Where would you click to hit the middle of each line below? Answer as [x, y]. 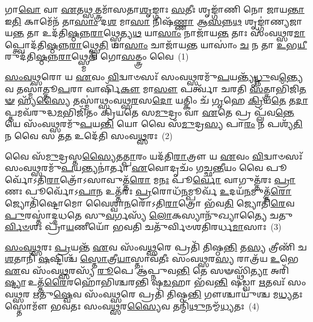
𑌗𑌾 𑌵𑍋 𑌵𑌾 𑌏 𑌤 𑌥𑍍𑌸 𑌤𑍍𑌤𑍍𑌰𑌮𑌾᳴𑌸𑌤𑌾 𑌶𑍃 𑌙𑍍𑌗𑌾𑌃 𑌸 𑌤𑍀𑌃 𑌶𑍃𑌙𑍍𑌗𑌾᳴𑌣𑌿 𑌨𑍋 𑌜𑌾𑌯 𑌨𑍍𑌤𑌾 [155, 9]
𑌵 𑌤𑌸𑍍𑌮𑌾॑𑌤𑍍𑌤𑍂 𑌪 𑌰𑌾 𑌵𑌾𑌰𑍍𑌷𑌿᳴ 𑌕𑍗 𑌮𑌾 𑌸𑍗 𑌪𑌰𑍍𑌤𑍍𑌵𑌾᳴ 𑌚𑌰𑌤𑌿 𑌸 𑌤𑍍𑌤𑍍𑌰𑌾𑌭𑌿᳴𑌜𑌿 [152, 88]
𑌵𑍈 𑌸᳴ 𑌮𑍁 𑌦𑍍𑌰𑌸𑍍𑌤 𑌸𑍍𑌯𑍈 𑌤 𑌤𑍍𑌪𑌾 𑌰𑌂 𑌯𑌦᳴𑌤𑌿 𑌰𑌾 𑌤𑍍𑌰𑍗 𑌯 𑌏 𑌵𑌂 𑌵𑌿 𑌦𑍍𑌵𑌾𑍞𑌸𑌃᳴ [154, 156]
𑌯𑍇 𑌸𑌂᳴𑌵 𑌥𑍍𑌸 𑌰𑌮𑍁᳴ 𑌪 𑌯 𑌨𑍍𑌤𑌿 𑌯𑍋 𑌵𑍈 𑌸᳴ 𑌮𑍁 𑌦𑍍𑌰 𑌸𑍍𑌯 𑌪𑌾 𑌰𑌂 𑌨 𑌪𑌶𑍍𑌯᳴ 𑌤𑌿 [154, 124]
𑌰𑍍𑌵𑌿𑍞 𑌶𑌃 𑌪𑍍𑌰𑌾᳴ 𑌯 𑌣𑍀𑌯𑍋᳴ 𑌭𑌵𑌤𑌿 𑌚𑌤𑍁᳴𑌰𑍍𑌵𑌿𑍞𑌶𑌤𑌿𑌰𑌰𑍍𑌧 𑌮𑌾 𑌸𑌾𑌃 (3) [143, 227]
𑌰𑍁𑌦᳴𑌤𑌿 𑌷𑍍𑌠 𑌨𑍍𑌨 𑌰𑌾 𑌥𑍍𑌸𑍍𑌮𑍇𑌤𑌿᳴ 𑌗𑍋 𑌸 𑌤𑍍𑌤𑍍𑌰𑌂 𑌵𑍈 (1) [97, 56]
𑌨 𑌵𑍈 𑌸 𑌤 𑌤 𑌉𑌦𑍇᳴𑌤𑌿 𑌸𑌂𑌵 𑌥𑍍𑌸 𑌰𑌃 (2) [89, 135]
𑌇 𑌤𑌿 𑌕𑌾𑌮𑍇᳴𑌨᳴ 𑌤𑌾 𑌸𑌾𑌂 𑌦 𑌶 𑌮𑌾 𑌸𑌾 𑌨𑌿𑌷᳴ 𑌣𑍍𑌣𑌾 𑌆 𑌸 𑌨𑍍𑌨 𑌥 [123, 21]
